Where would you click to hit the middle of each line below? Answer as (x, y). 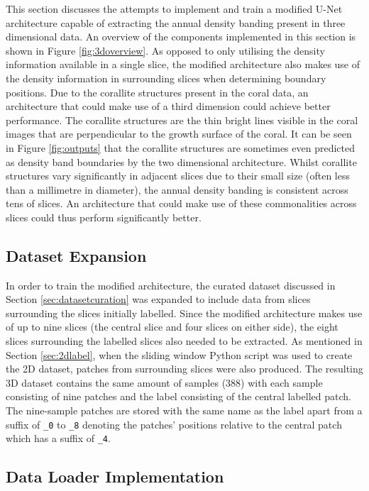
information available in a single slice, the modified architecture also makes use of (183, 64)
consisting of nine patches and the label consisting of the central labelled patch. (178, 396)
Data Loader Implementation (115, 476)
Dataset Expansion (76, 255)
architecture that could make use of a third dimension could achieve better (168, 106)
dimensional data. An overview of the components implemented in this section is (181, 37)
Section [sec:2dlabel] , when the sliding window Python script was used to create (179, 354)
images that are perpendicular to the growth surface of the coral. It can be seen (179, 134)
